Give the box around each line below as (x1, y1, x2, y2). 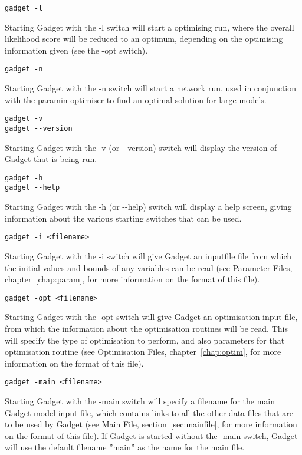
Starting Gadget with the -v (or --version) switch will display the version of (5, 141, 277, 153)
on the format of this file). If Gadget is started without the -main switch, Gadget (5, 429, 298, 441)
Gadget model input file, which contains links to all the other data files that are (5, 406, 293, 418)
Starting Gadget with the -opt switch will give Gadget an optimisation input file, (5, 311, 298, 323)
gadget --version (5, 124, 73, 133)
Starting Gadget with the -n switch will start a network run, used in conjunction (5, 82, 297, 94)
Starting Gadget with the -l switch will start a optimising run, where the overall (5, 21, 294, 33)
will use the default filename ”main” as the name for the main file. (5, 441, 245, 453)
